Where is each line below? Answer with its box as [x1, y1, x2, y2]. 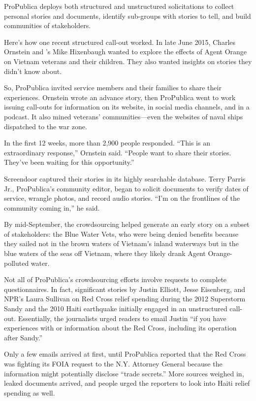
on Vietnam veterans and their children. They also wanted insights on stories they [4, 56, 252, 66]
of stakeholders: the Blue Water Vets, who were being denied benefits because [4, 228, 238, 239]
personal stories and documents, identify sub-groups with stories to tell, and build [4, 10, 251, 21]
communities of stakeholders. [4, 20, 91, 31]
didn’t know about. [4, 66, 62, 76]
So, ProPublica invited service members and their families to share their [4, 82, 222, 93]
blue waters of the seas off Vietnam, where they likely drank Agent [4, 248, 206, 258]
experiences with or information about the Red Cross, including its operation [4, 323, 237, 333]
